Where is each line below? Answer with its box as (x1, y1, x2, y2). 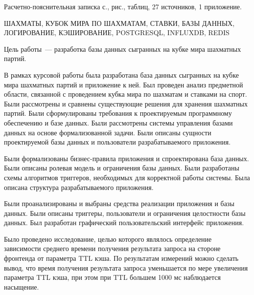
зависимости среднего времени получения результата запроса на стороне (4, 243, 221, 253)
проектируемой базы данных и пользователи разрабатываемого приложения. (4, 137, 231, 147)
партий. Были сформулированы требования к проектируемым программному (4, 108, 232, 118)
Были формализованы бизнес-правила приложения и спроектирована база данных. (4, 153, 249, 163)
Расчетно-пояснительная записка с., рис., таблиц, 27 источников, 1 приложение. (4, 1, 242, 11)
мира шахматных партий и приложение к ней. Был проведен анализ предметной (4, 79, 243, 89)
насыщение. (4, 281, 39, 292)
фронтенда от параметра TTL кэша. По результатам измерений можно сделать (4, 253, 239, 263)
